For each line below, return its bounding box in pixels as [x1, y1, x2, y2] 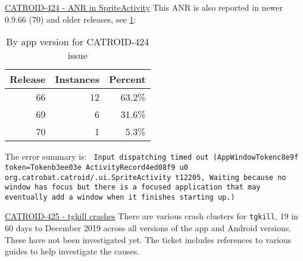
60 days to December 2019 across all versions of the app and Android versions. [5, 222, 292, 234]
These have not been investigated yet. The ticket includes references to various [5, 233, 292, 246]
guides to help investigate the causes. [5, 245, 140, 257]
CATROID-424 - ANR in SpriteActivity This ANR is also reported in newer [5, 1, 283, 13]
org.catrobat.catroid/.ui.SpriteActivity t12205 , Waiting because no [5, 173, 286, 182]
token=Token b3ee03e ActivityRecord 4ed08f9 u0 [5, 163, 188, 172]
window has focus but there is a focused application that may [5, 183, 261, 192]
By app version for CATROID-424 [6, 35, 149, 49]
